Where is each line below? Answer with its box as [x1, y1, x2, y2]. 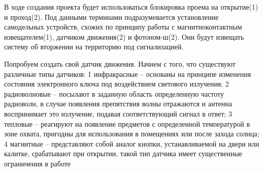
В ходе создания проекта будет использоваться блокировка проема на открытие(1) [4, 2, 258, 12]
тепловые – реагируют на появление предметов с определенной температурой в [4, 118, 250, 129]
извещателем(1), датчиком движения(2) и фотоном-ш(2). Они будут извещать [4, 31, 244, 42]
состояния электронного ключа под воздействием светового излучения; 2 [4, 78, 229, 89]
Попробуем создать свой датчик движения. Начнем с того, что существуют [4, 58, 236, 69]
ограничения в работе [4, 158, 71, 168]
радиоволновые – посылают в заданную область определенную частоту [4, 88, 224, 99]
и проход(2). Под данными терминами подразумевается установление [4, 11, 219, 22]
